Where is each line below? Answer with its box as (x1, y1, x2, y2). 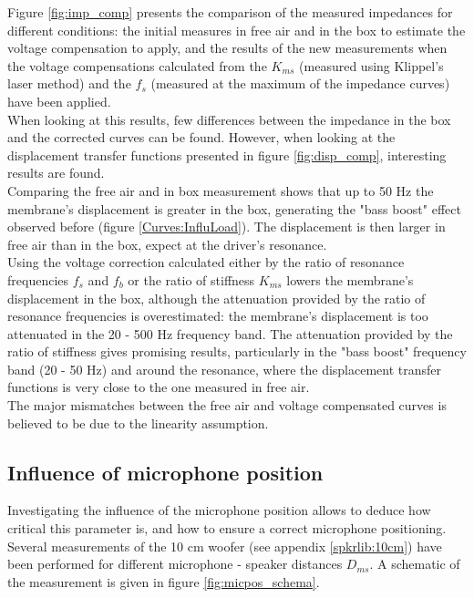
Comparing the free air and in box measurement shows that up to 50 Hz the (7, 180, 434, 200)
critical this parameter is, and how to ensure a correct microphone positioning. (7, 519, 447, 538)
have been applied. (7, 91, 111, 110)
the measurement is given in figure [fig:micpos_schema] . (7, 572, 320, 591)
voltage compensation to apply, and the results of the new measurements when (7, 38, 448, 57)
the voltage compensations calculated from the (7, 56, 267, 75)
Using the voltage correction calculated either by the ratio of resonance (7, 253, 405, 272)
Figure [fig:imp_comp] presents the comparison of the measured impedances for (7, 3, 453, 21)
